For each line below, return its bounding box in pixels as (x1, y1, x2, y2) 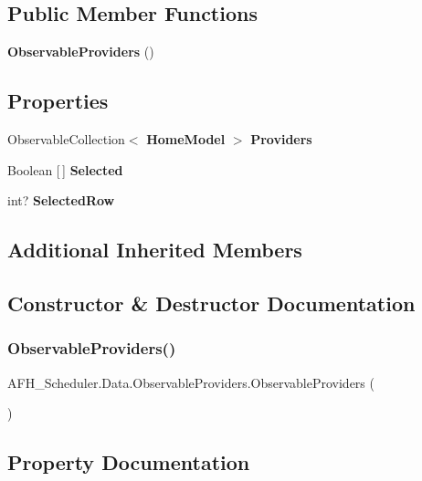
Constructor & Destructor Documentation (7, 288, 416, 317)
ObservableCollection (7, 130, 125, 148)
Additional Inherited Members (7, 235, 302, 264)
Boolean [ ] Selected (7, 160, 123, 179)
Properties (7, 87, 109, 115)
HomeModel (146, 130, 226, 148)
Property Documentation (7, 448, 250, 476)
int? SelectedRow (7, 191, 115, 210)
